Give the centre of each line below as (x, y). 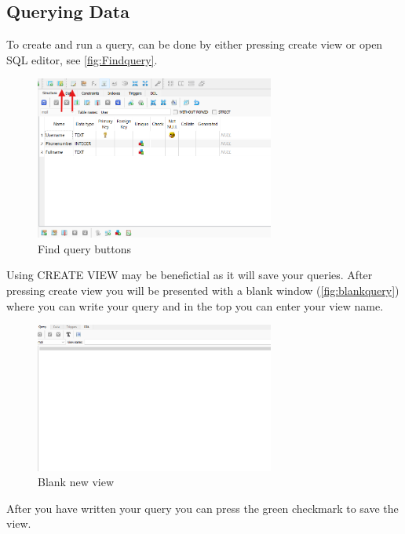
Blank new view (76, 482)
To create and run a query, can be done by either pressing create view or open (195, 44)
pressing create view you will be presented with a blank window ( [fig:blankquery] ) (203, 290)
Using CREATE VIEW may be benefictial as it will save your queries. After (190, 275)
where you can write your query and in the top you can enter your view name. (195, 305)
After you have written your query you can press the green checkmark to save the (202, 508)
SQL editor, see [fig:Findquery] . (82, 59)
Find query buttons (84, 248)
